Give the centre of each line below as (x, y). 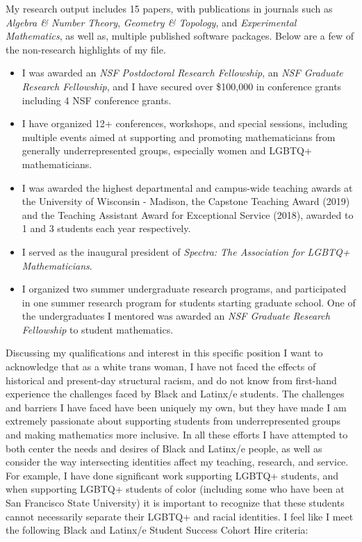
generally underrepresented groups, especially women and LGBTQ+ (167, 150)
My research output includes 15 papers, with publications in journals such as (169, 8)
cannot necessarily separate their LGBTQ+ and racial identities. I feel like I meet (180, 516)
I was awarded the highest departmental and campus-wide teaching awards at (187, 187)
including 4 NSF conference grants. (97, 100)
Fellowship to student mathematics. (98, 329)
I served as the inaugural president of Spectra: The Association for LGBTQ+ (186, 251)
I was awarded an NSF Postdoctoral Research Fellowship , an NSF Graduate (182, 73)
